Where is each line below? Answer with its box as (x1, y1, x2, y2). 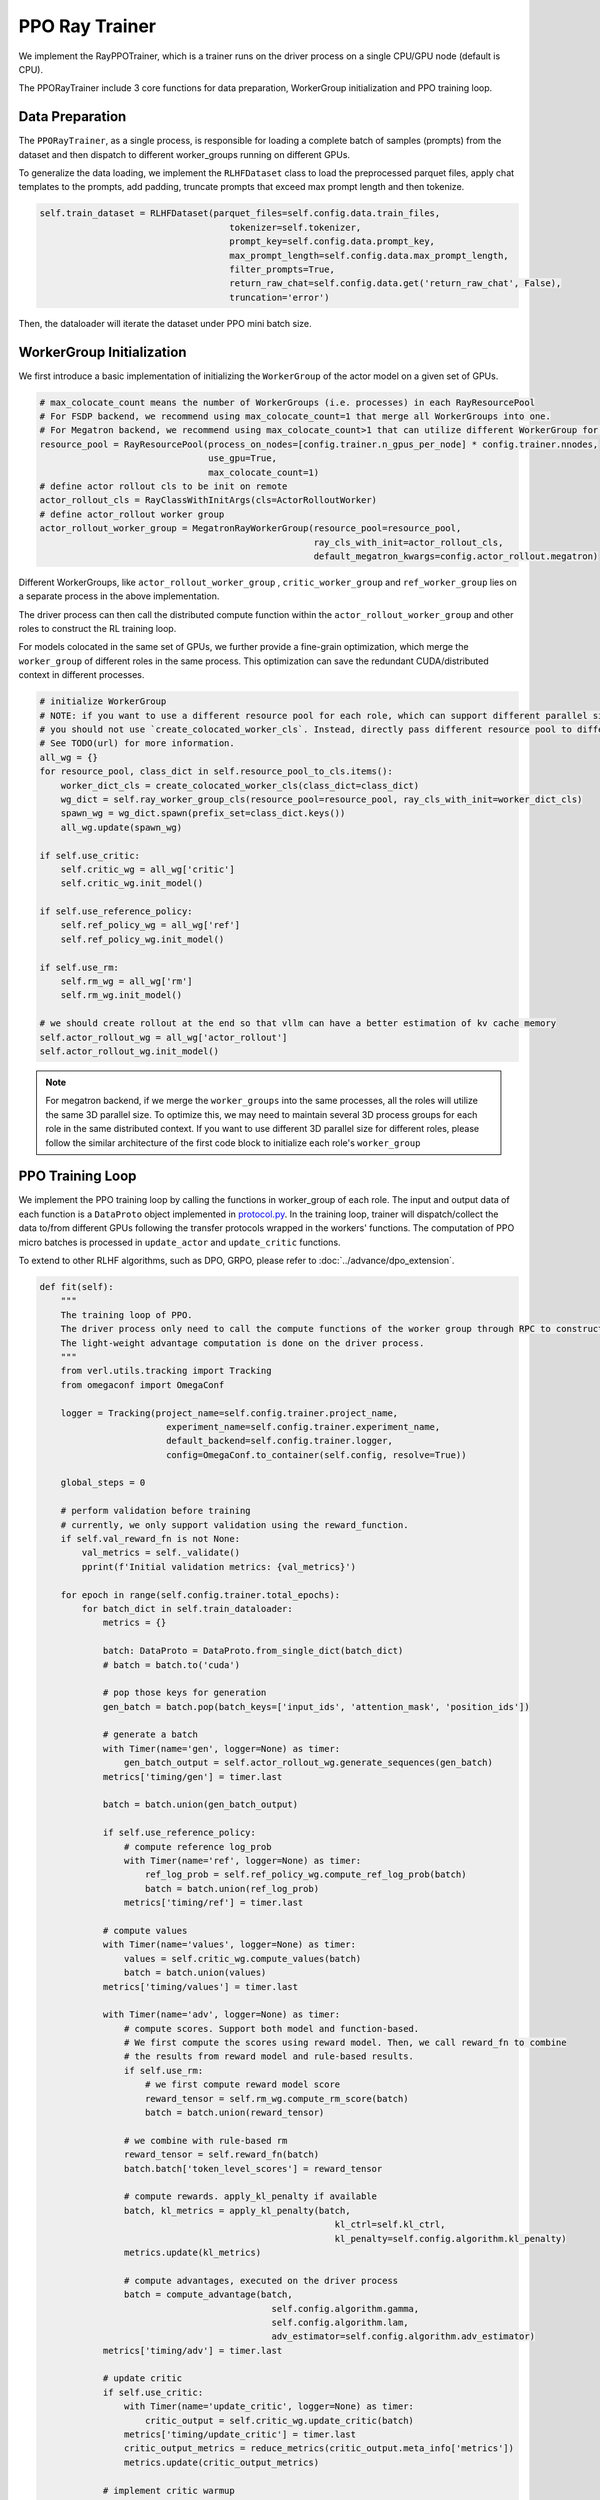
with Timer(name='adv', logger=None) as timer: (102, 2009, 341, 2020)
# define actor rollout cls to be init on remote (39, 480, 288, 492)
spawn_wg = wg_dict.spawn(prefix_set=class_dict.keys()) (60, 808, 346, 819)
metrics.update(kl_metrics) (123, 2246, 262, 2258)
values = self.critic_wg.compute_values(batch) (123, 1953, 362, 1964)
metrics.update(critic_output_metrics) (123, 2456, 320, 2468)
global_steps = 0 (60, 1477, 146, 1489)
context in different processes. (18, 669, 145, 681)
